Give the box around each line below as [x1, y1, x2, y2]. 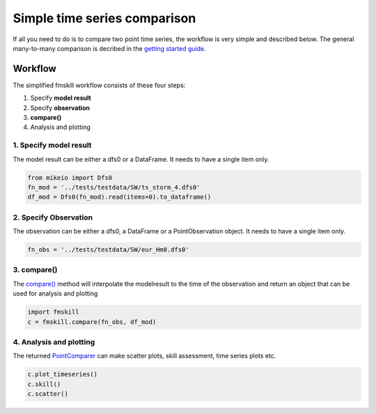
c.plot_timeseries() [27, 370, 97, 378]
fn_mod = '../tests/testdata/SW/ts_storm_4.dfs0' [27, 183, 201, 191]
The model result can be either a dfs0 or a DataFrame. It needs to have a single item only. [13, 155, 269, 163]
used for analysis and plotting [13, 289, 98, 298]
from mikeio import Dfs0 [27, 174, 113, 181]
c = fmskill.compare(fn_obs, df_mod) [27, 318, 157, 325]
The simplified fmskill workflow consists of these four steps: [13, 81, 186, 89]
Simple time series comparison [13, 10, 196, 26]
